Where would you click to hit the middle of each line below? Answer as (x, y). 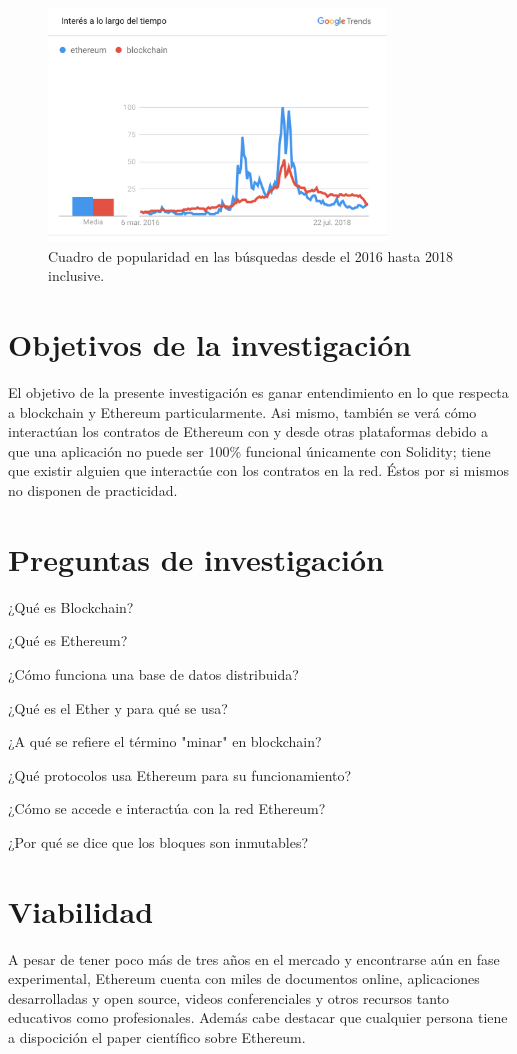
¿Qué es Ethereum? (68, 640)
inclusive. (76, 275)
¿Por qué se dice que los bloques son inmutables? (158, 841)
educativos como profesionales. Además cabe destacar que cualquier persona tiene (258, 1017)
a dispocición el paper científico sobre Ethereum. (157, 1037)
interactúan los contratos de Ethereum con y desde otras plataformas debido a (248, 431)
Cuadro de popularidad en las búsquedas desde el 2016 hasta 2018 (250, 255)
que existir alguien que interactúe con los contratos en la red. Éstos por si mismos (259, 470)
